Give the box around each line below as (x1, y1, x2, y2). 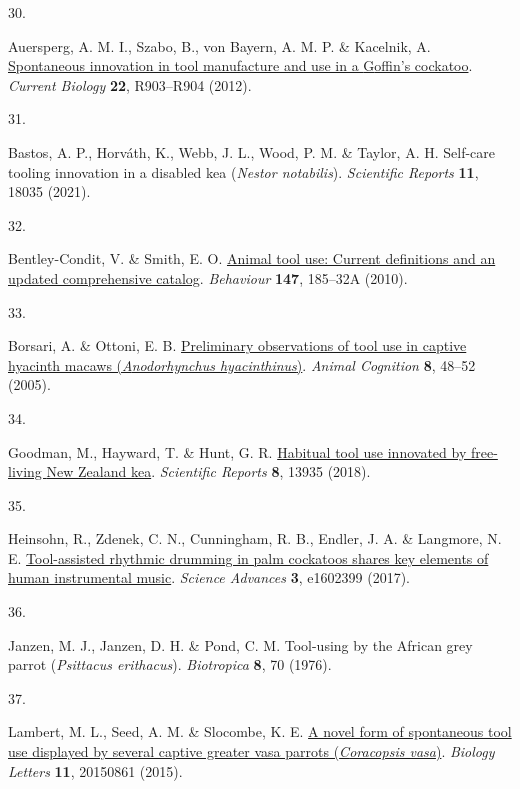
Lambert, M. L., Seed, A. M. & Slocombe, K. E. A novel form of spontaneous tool (8, 721, 512, 742)
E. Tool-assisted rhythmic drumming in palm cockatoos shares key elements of (8, 547, 489, 568)
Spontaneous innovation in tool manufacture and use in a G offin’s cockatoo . (8, 55, 473, 76)
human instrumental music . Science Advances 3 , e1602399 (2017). (8, 567, 410, 588)
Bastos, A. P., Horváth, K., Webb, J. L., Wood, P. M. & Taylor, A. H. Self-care (8, 141, 496, 162)
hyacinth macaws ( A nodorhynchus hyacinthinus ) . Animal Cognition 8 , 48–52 (8, 354, 476, 375)
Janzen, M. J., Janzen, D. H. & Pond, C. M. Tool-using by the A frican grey (8, 634, 473, 655)
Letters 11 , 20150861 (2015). (8, 760, 183, 781)
